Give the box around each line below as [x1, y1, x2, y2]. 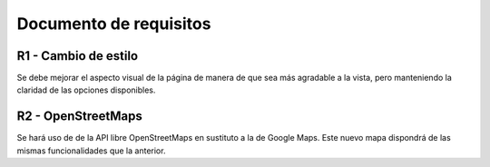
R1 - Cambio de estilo [16, 48, 139, 64]
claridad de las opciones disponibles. [16, 84, 156, 95]
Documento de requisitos [16, 14, 211, 34]
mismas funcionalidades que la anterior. [16, 145, 166, 156]
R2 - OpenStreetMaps [16, 109, 142, 124]
